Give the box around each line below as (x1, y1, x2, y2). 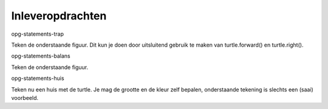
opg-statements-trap (11, 30, 64, 38)
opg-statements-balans (11, 52, 70, 60)
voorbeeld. (11, 94, 39, 101)
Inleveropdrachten (11, 9, 107, 22)
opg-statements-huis (11, 74, 64, 82)
